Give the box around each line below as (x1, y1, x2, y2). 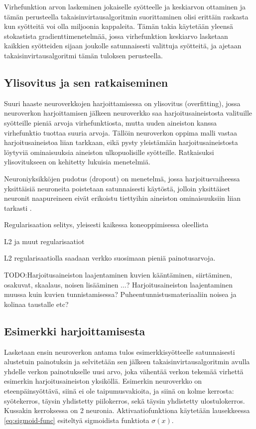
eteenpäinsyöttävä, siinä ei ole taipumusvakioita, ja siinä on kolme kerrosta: (4, 386, 234, 396)
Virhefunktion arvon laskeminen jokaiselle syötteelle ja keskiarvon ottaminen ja (4, 1, 246, 11)
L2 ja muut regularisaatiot (4, 236, 85, 246)
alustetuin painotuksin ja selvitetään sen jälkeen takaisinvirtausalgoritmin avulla (4, 356, 250, 367)
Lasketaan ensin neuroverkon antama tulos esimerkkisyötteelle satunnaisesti (4, 346, 235, 357)
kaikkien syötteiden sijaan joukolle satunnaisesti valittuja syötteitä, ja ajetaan (4, 40, 242, 51)
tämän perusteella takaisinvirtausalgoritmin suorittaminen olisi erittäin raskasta (4, 11, 249, 21)
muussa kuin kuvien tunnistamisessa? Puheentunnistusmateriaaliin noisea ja (4, 289, 237, 299)
